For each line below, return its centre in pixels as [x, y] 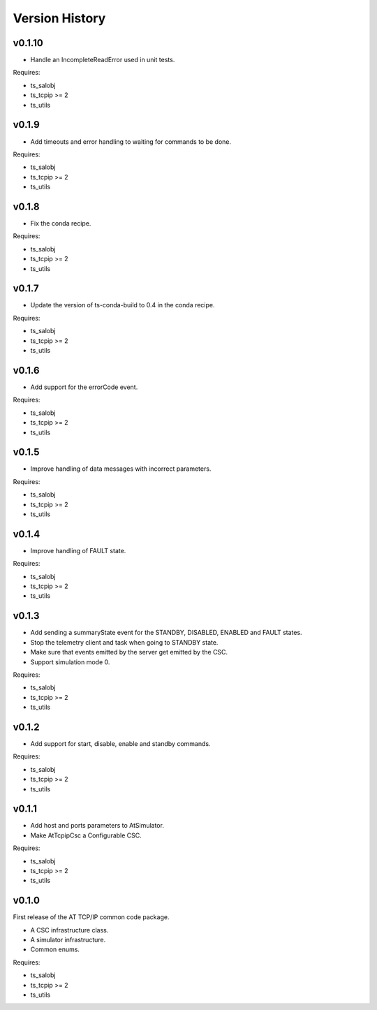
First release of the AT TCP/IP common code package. [91, 917]
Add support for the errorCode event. [84, 387]
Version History [59, 18]
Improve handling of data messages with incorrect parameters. [121, 469]
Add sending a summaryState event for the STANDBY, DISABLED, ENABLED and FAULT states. [167, 633]
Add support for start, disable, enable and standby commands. [120, 743]
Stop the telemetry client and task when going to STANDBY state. [124, 642]
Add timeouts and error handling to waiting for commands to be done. [131, 141]
